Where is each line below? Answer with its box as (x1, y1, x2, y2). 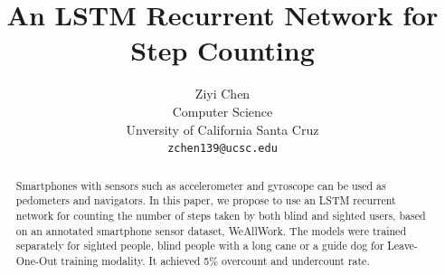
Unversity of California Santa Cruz (126, 119, 319, 138)
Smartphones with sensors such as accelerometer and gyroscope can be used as (15, 177, 386, 193)
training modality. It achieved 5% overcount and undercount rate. (61, 252, 370, 268)
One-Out (15, 252, 58, 268)
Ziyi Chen (194, 84, 251, 103)
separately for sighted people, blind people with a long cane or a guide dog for (15, 238, 384, 253)
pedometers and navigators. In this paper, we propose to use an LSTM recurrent (15, 193, 396, 208)
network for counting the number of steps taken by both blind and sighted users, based (15, 207, 426, 223)
